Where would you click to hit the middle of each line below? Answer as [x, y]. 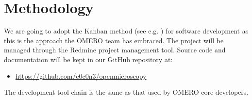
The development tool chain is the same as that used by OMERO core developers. [126, 92]
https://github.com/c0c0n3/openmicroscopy [81, 75]
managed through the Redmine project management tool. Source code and [115, 50]
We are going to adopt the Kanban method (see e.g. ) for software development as [126, 31]
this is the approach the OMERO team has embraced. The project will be [114, 40]
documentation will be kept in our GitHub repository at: [88, 59]
